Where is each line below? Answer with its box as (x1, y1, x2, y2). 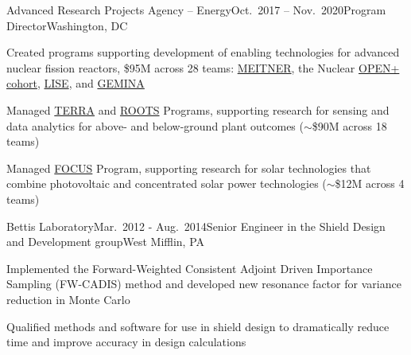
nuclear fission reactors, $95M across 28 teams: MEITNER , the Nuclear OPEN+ (6, 59, 400, 76)
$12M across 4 (335, 175, 405, 192)
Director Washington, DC (6, 17, 128, 33)
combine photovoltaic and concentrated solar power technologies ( (6, 175, 327, 192)
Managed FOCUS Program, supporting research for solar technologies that (6, 159, 371, 176)
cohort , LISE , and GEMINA (6, 75, 145, 92)
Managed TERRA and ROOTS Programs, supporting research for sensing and (6, 101, 390, 118)
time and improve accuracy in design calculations (6, 334, 246, 350)
